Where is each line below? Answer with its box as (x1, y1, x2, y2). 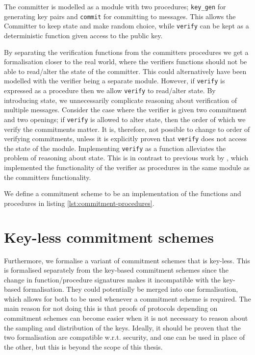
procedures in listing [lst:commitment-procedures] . (4, 198, 154, 208)
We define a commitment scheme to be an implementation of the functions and (4, 188, 241, 199)
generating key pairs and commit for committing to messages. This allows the (4, 11, 236, 21)
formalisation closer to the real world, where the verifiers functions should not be (4, 56, 247, 67)
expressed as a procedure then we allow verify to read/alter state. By (4, 85, 216, 95)
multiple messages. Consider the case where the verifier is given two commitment (4, 104, 247, 115)
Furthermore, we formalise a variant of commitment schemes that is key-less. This (4, 255, 250, 265)
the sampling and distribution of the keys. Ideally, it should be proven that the (4, 322, 241, 332)
